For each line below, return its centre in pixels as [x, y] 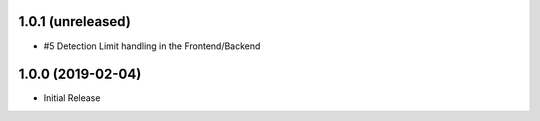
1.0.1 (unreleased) [75, 21]
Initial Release [72, 98]
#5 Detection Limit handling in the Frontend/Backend [152, 46]
